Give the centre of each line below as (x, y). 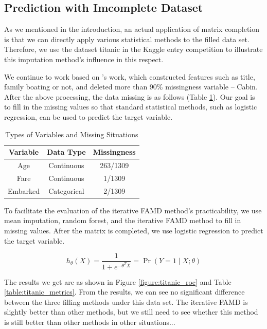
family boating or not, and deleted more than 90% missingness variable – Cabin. (131, 87)
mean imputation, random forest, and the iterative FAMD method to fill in (123, 220)
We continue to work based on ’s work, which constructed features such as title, (130, 76)
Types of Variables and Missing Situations (72, 134)
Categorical (66, 190)
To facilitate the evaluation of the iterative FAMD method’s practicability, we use (133, 210)
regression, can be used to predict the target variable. (88, 116)
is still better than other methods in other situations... (90, 322)
